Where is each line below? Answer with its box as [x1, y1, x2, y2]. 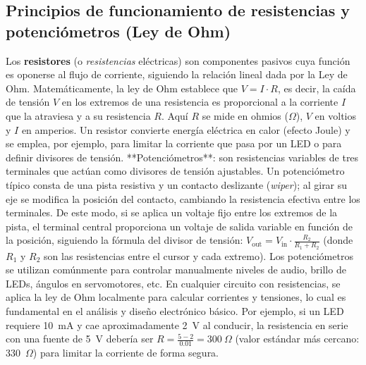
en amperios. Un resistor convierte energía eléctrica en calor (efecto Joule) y [21, 122, 350, 137]
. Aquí [161, 108, 188, 123]
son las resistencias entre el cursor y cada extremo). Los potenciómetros [44, 248, 353, 263]
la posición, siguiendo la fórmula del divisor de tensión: [6, 233, 243, 247]
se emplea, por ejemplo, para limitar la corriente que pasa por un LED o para [6, 136, 342, 151]
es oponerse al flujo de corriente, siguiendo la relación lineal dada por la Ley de [6, 67, 348, 82]
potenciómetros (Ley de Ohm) [6, 20, 231, 42]
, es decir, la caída [277, 80, 356, 95]
